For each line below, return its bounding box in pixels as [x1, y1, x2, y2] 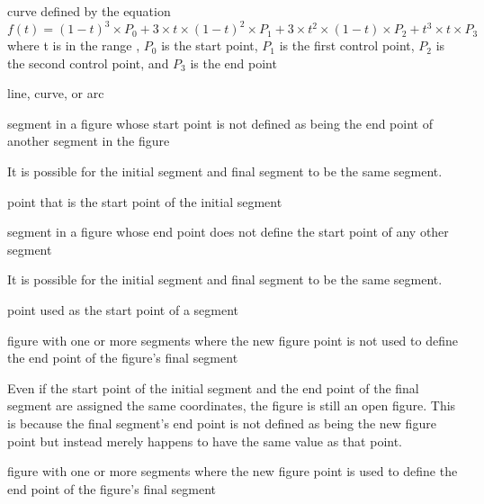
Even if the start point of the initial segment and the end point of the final [7, 378, 419, 397]
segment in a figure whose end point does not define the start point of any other [7, 222, 449, 241]
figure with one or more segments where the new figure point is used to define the [7, 462, 458, 481]
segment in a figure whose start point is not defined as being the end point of [7, 113, 433, 132]
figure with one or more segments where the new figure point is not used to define [7, 330, 458, 349]
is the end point [190, 53, 277, 72]
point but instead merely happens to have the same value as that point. [7, 431, 403, 450]
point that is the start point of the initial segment [7, 192, 282, 211]
